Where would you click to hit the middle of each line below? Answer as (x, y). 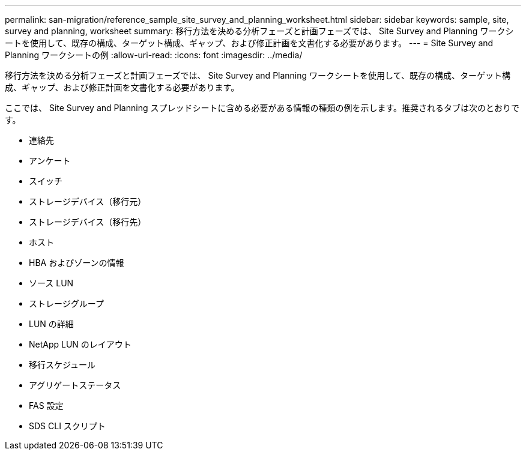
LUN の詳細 (51, 324)
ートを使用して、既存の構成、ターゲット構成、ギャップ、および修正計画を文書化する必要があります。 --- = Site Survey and (249, 43)
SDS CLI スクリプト (67, 426)
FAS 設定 (46, 405)
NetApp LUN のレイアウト (80, 344)
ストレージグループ (66, 303)
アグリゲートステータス (75, 385)
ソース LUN (51, 283)
